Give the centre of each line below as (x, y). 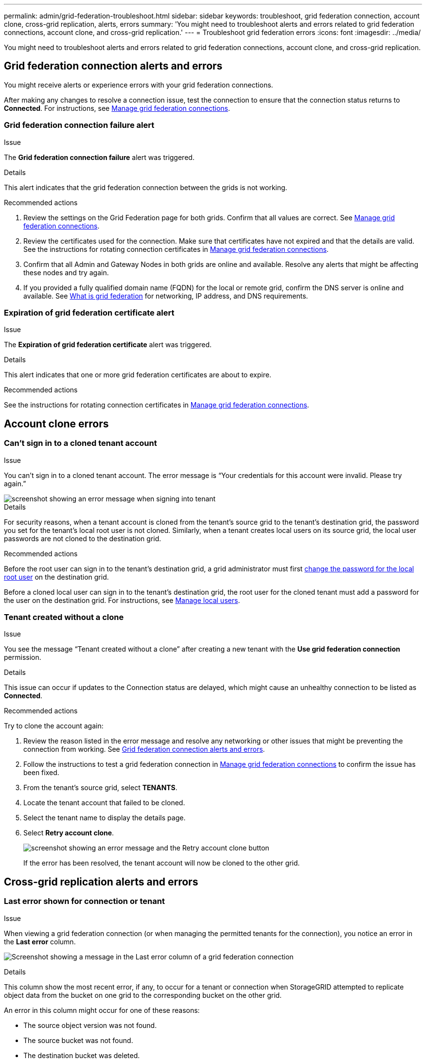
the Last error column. (40, 941)
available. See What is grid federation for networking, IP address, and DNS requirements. (166, 296)
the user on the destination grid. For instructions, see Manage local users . (122, 600)
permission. (23, 657)
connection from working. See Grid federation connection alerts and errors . (144, 749)
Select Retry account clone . (69, 833)
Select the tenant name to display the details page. (105, 818)
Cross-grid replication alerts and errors (101, 882)
